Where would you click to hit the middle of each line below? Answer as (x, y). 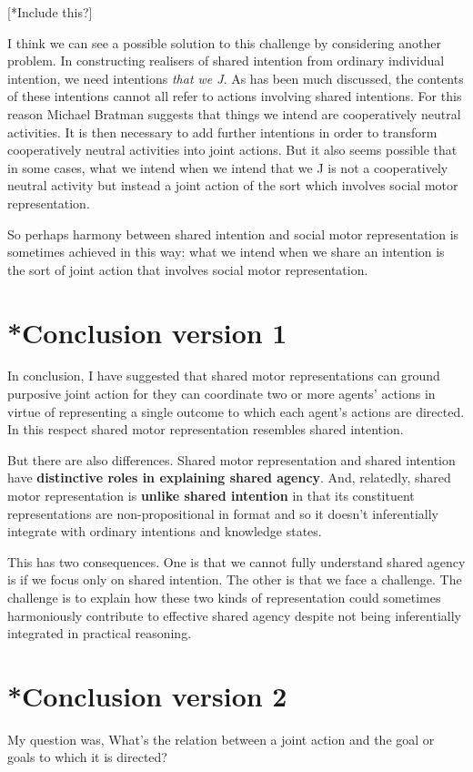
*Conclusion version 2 (147, 695)
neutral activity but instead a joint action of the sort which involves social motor (233, 185)
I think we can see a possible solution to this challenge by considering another (224, 42)
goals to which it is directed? (87, 757)
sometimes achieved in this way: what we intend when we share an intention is (226, 252)
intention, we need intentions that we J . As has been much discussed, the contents (236, 78)
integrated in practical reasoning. (100, 633)
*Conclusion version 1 (147, 332)
